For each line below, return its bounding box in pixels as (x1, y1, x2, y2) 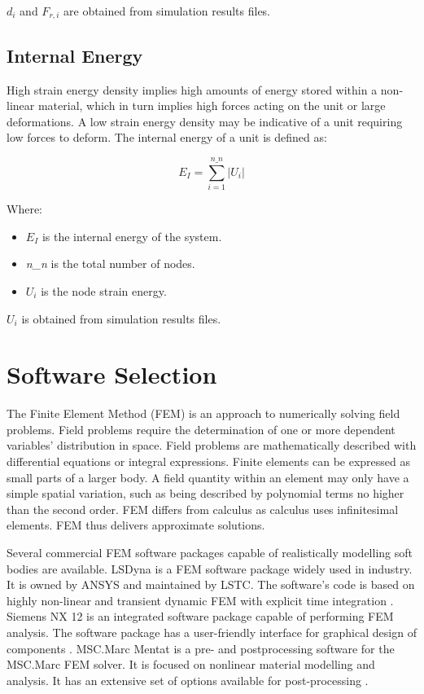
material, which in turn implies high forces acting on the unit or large (37, 97, 386, 114)
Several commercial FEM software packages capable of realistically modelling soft (7, 544, 413, 560)
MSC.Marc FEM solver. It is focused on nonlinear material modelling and (7, 656, 375, 673)
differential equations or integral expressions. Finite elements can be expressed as (7, 453, 411, 470)
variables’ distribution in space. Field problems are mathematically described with (7, 437, 417, 454)
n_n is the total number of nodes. (25, 255, 195, 272)
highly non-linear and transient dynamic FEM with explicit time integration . (7, 591, 394, 608)
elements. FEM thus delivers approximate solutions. (7, 516, 265, 534)
